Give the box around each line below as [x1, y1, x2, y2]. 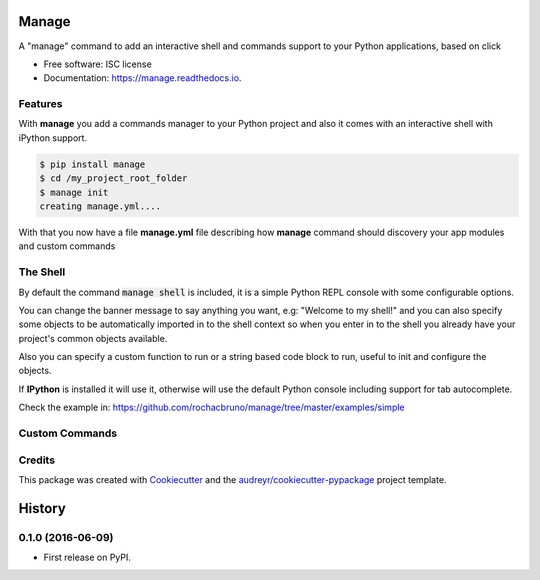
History [18, 500, 67, 517]
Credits [18, 453, 55, 467]
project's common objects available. [18, 332, 168, 344]
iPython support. [18, 131, 88, 144]
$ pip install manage [39, 158, 146, 170]
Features [18, 97, 63, 111]
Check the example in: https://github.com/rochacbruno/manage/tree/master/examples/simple [18, 401, 405, 414]
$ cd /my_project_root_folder [39, 173, 188, 184]
